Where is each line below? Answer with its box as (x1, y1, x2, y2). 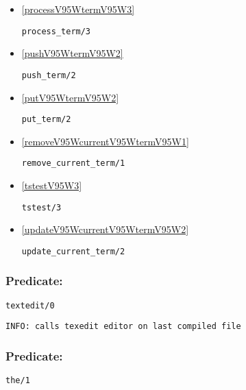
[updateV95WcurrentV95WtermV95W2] (21, 222, 189, 236)
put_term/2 (21, 114, 71, 125)
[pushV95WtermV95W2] (21, 46, 123, 60)
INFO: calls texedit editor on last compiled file (5, 321, 241, 332)
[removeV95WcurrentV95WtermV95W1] (21, 134, 189, 148)
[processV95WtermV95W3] (21, 2, 135, 16)
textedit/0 (5, 300, 55, 310)
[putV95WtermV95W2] (21, 90, 119, 104)
